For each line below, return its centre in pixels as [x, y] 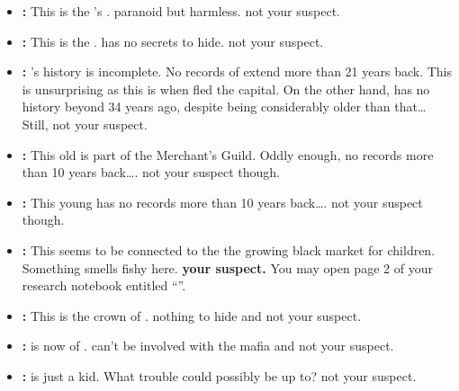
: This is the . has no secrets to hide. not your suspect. [173, 41]
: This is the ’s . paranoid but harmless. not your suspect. [181, 11]
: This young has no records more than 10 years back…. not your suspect [222, 202]
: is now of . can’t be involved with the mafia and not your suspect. [208, 346]
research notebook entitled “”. [104, 285]
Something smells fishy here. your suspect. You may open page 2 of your [227, 267]
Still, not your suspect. [85, 124]
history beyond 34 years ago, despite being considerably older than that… [224, 107]
